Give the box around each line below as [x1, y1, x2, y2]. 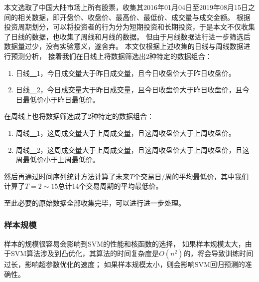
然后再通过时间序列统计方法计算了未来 [4, 171, 129, 181]
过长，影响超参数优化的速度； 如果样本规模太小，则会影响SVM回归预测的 [4, 259, 245, 270]
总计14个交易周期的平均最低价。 [58, 181, 163, 191]
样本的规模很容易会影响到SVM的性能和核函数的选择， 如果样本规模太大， [4, 238, 245, 249]
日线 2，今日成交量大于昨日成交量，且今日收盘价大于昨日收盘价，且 [15, 84, 243, 95]
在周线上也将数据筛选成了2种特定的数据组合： [4, 111, 154, 121]
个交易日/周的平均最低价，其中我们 [133, 171, 249, 181]
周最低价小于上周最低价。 [15, 154, 100, 165]
